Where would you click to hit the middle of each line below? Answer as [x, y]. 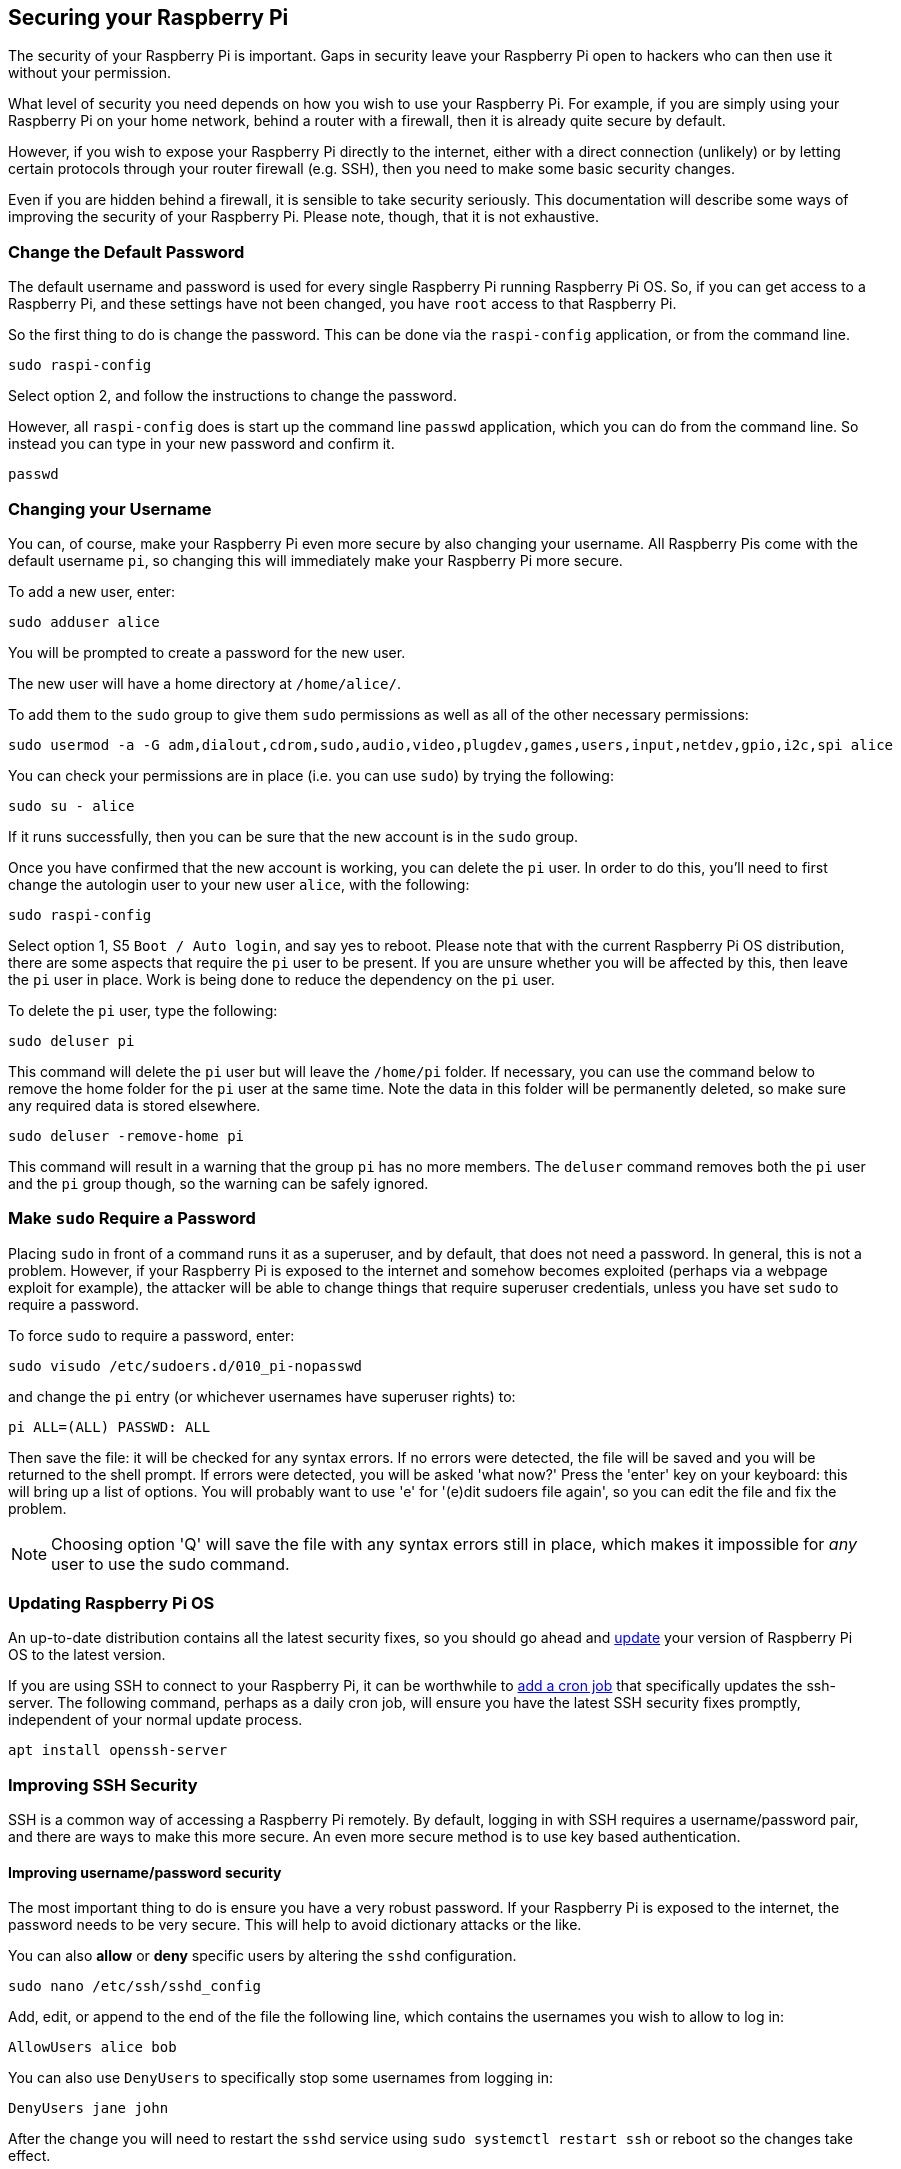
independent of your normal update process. [155, 1720]
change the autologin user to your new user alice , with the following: [239, 884]
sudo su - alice [71, 805]
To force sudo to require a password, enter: [151, 1335]
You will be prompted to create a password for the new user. [207, 652]
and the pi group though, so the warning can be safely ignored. [218, 1183]
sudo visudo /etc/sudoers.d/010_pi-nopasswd [185, 1365]
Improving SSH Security [103, 1784]
